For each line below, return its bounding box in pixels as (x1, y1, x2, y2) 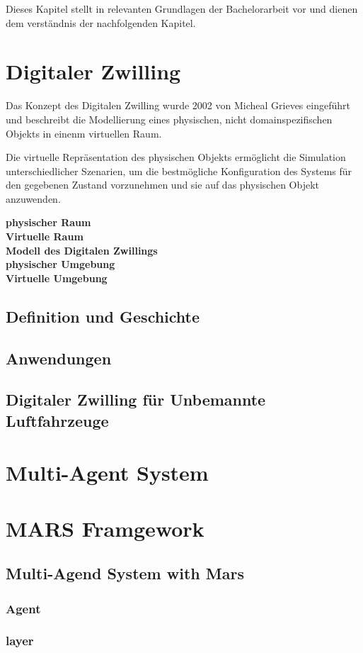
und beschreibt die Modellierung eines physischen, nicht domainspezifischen (6, 111, 333, 126)
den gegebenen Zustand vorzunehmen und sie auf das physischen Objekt (6, 177, 320, 192)
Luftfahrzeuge (6, 409, 109, 431)
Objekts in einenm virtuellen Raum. (6, 125, 162, 140)
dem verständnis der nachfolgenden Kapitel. (6, 15, 196, 30)
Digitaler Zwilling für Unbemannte (6, 389, 266, 411)
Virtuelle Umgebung (6, 270, 108, 285)
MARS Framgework (6, 513, 204, 542)
